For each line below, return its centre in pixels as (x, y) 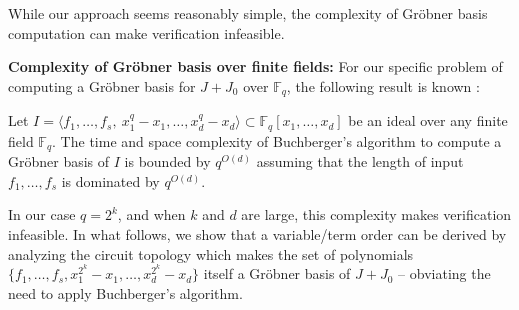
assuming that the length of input (360, 161)
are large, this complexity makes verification (376, 214)
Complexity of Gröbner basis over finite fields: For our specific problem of (255, 66)
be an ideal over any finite (428, 120)
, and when (151, 214)
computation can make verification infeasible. (146, 32)
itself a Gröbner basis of (277, 273)
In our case (42, 214)
